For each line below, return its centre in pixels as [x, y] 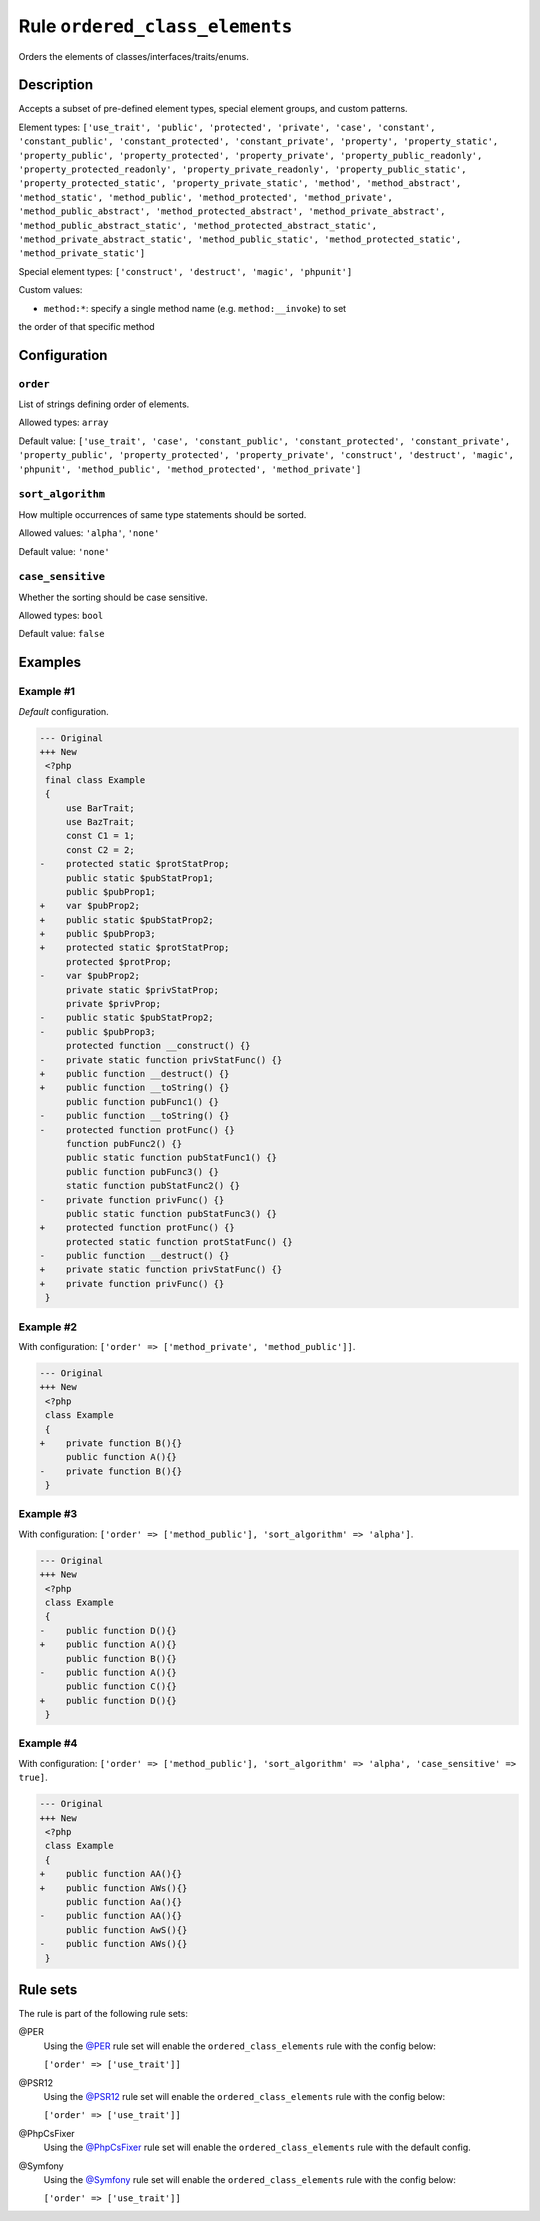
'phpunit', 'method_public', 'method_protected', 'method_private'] [190, 469]
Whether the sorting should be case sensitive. [113, 597]
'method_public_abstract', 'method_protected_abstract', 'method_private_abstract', [232, 211]
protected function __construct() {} [158, 1046]
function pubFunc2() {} [124, 1143]
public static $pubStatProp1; [139, 878]
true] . [33, 1777]
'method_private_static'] [82, 253]
